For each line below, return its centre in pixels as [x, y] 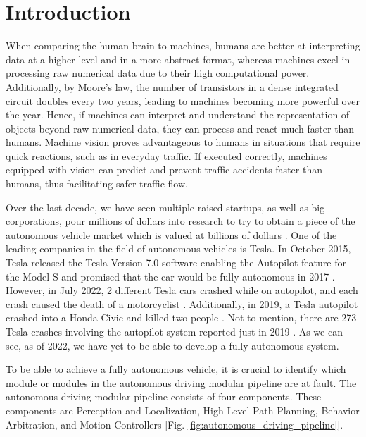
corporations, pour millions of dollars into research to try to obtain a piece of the [181, 221]
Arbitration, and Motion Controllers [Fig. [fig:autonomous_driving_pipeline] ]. [175, 424]
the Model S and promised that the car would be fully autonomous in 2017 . [170, 276]
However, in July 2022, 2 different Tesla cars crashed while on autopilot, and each [182, 290]
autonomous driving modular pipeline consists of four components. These [164, 396]
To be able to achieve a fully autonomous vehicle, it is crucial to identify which [176, 369]
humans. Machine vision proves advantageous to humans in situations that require [183, 142]
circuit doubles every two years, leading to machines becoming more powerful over [183, 100]
